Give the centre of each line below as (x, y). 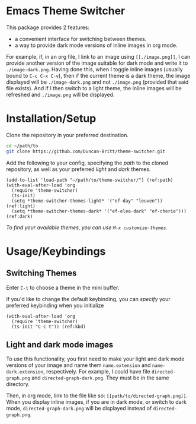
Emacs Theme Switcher (66, 11)
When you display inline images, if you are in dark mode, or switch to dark (96, 402)
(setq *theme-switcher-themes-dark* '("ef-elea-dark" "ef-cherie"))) (99, 211)
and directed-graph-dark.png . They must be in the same (101, 378)
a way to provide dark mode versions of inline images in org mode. (96, 45)
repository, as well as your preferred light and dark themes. (78, 169)
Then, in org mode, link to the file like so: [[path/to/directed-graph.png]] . (97, 395)
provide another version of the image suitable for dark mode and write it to (97, 63)
